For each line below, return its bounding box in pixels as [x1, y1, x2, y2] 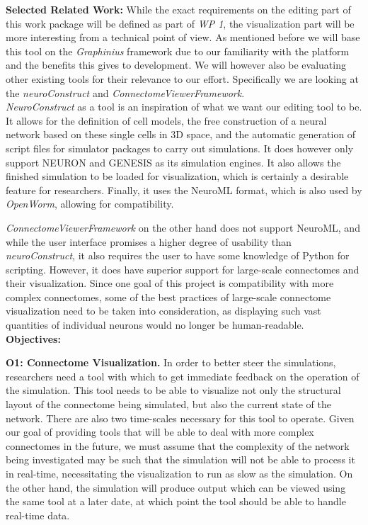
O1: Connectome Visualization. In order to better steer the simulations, [6, 355, 336, 370]
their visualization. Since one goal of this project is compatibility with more [6, 276, 334, 290]
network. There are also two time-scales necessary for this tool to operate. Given [6, 410, 355, 425]
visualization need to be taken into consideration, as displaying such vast [6, 303, 321, 318]
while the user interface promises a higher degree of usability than [6, 234, 292, 249]
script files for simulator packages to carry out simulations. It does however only [6, 140, 354, 155]
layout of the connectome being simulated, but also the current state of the [6, 397, 331, 412]
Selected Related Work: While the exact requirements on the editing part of [6, 2, 351, 16]
